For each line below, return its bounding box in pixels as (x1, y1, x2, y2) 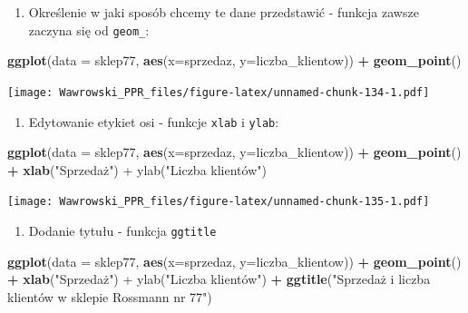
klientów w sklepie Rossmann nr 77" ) (7, 287, 212, 306)
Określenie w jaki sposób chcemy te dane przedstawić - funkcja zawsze (28, 3, 419, 21)
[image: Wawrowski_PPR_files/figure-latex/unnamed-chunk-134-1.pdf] (7, 85, 430, 99)
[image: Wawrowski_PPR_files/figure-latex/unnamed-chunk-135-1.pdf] (7, 195, 430, 209)
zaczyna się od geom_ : (28, 20, 150, 39)
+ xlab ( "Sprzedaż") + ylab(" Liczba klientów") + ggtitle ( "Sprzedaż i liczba (7, 269, 431, 289)
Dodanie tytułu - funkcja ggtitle (28, 221, 217, 240)
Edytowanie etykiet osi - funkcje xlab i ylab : (28, 112, 279, 131)
